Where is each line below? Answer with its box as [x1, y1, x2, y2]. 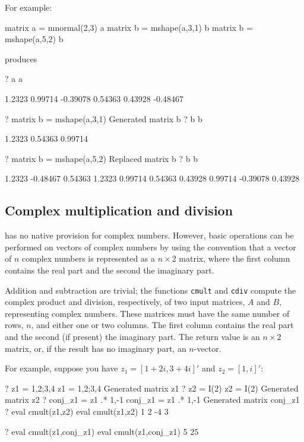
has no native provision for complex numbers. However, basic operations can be [5, 229, 294, 241]
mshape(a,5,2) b [5, 33, 64, 45]
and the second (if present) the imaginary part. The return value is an [5, 330, 260, 342]
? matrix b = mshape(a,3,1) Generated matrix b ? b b [5, 112, 202, 125]
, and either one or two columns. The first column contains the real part [31, 319, 294, 331]
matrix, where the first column [179, 252, 290, 265]
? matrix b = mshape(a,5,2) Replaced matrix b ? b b [5, 152, 198, 164]
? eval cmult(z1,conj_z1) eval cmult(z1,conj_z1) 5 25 [5, 425, 199, 437]
